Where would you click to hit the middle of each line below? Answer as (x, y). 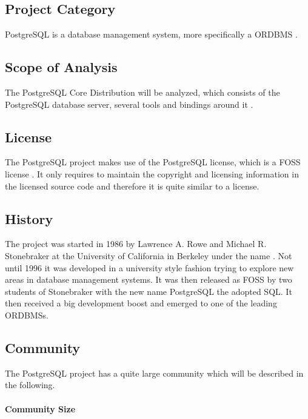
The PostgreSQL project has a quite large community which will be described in (154, 373)
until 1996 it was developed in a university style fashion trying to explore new (149, 267)
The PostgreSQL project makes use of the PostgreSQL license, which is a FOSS (153, 162)
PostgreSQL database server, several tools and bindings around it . (129, 104)
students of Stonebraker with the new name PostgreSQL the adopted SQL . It (149, 291)
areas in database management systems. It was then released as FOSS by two (149, 279)
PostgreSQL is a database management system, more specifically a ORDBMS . (151, 34)
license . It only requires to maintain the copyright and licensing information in (152, 173)
